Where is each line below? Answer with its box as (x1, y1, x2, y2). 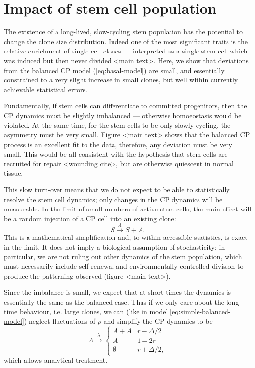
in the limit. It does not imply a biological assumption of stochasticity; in (4, 241, 225, 252)
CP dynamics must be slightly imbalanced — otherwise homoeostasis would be (4, 110, 242, 120)
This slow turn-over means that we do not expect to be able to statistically (4, 184, 230, 195)
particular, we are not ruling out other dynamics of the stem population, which (4, 251, 242, 262)
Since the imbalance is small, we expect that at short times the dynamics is (4, 287, 231, 297)
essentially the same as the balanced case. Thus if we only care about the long (4, 296, 239, 307)
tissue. (4, 168, 23, 178)
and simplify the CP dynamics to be (103, 315, 213, 326)
